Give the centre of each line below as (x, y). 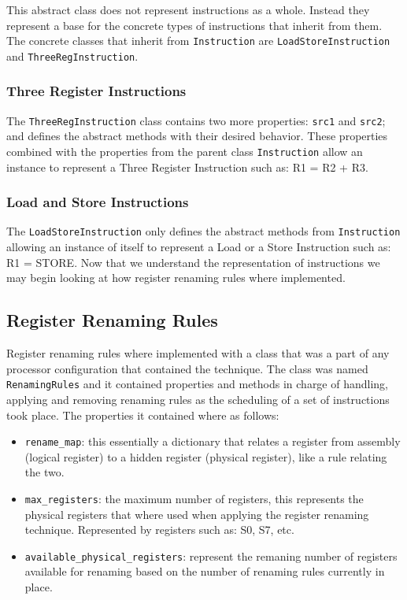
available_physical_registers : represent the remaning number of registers (211, 556)
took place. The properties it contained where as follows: (143, 415)
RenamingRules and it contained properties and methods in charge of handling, (198, 384)
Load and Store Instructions (98, 202)
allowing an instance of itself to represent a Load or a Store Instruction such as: (199, 247)
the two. (44, 472)
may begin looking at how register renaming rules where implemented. (176, 278)
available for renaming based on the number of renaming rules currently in (205, 571)
